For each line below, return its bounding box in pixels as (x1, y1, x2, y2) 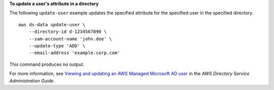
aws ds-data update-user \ (18, 22, 86, 27)
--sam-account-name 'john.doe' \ (28, 36, 113, 41)
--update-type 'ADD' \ (28, 43, 86, 49)
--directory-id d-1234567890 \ (28, 29, 107, 35)
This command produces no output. (9, 61, 85, 67)
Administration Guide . (9, 77, 55, 83)
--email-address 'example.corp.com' (28, 50, 120, 56)
